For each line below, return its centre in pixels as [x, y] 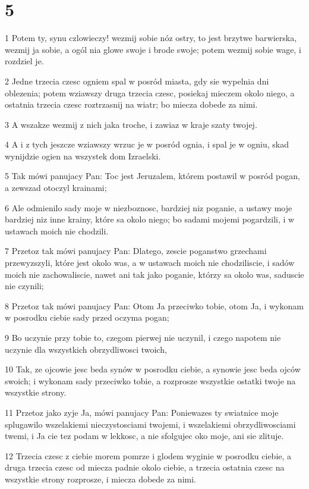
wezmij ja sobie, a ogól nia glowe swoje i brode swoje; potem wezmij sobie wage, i [153, 49]
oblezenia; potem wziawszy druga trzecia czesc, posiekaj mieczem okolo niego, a [150, 93]
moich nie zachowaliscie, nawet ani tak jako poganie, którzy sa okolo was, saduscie [154, 274]
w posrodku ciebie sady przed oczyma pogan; [87, 317]
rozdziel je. [24, 61]
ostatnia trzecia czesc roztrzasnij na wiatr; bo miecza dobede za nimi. [131, 104]
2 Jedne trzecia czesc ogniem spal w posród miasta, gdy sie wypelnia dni [137, 81]
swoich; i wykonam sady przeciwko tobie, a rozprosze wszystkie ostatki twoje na [150, 380]
